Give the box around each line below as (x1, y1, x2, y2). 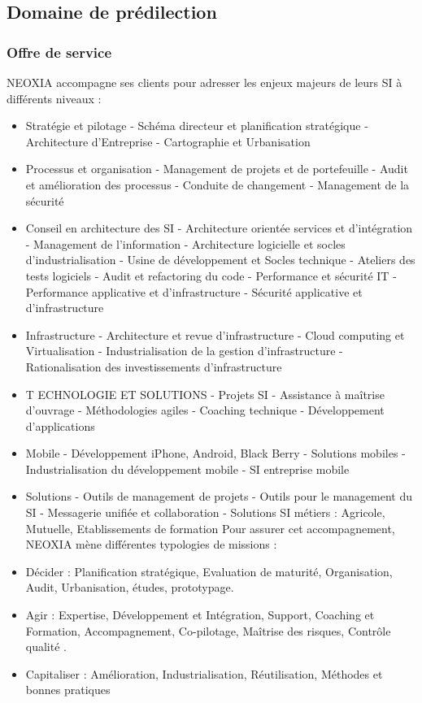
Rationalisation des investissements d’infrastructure (25, 358, 282, 375)
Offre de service (7, 41, 112, 62)
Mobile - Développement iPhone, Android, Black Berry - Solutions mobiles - (25, 445, 406, 462)
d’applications (25, 417, 95, 434)
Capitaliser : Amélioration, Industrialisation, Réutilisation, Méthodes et (25, 665, 383, 682)
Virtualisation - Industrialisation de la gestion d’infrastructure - (25, 342, 343, 359)
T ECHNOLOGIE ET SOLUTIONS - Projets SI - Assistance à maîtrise (25, 385, 385, 402)
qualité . (25, 638, 67, 655)
